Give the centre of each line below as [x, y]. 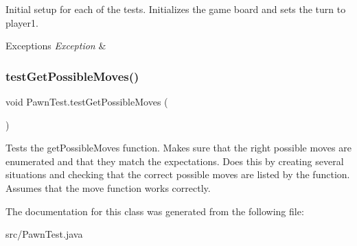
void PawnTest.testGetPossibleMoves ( [87, 101]
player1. [22, 22]
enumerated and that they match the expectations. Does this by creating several [175, 161]
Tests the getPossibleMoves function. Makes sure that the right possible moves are [178, 148]
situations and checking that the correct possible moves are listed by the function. [178, 174]
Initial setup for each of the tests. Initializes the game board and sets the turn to [176, 9]
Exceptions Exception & [56, 46]
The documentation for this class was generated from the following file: [155, 211]
